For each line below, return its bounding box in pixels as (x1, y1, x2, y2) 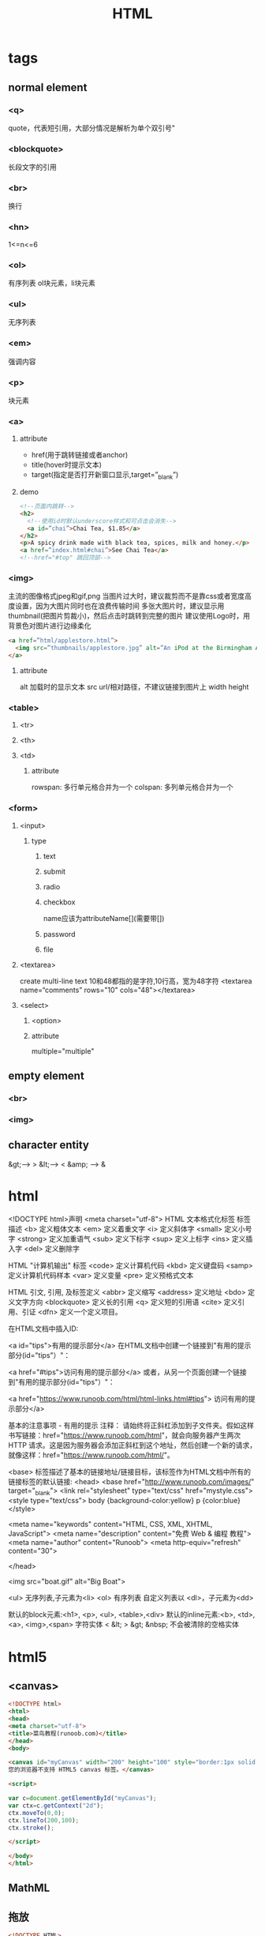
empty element (8, 1069, 84, 1082)
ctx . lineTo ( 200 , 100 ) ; (8, 1816, 80, 1825)
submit (43, 867, 65, 876)
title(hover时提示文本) (31, 460, 103, 470)
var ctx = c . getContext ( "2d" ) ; (8, 1802, 104, 1810)
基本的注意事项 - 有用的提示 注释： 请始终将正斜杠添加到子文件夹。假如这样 (8, 1420, 255, 1430)
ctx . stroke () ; (8, 1824, 55, 1832)
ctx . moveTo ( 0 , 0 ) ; (8, 1809, 65, 1817)
